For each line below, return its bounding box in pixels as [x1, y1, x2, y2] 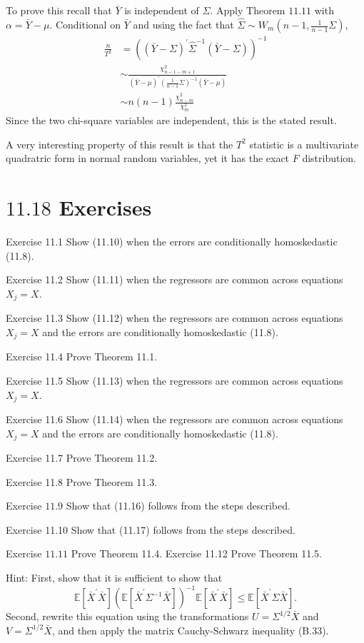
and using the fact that [133, 17, 234, 32]
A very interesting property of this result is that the [6, 136, 233, 151]
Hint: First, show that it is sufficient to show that [6, 570, 223, 585]
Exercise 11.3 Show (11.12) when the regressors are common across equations [6, 310, 343, 325]
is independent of [124, 3, 199, 18]
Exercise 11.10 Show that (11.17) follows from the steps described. [6, 522, 295, 537]
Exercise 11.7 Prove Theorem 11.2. [6, 450, 158, 465]
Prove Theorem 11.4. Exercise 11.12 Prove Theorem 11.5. [71, 546, 322, 561]
